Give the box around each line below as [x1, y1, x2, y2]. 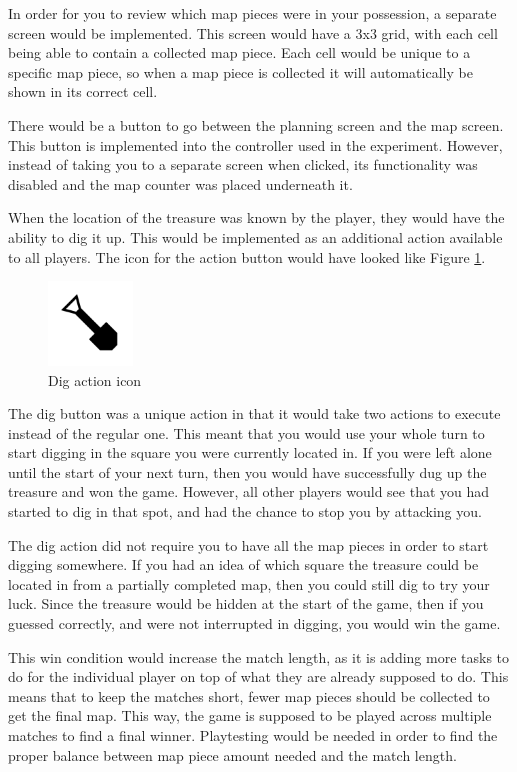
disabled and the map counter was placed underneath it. [8, 173, 353, 194]
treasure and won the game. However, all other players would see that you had [8, 481, 490, 502]
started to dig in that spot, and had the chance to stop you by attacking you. [8, 501, 482, 522]
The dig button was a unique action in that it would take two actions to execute [8, 403, 501, 424]
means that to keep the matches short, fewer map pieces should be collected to [8, 685, 490, 706]
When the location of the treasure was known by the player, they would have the [8, 207, 505, 228]
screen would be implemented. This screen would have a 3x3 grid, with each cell [8, 22, 498, 43]
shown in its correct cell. [8, 81, 158, 102]
